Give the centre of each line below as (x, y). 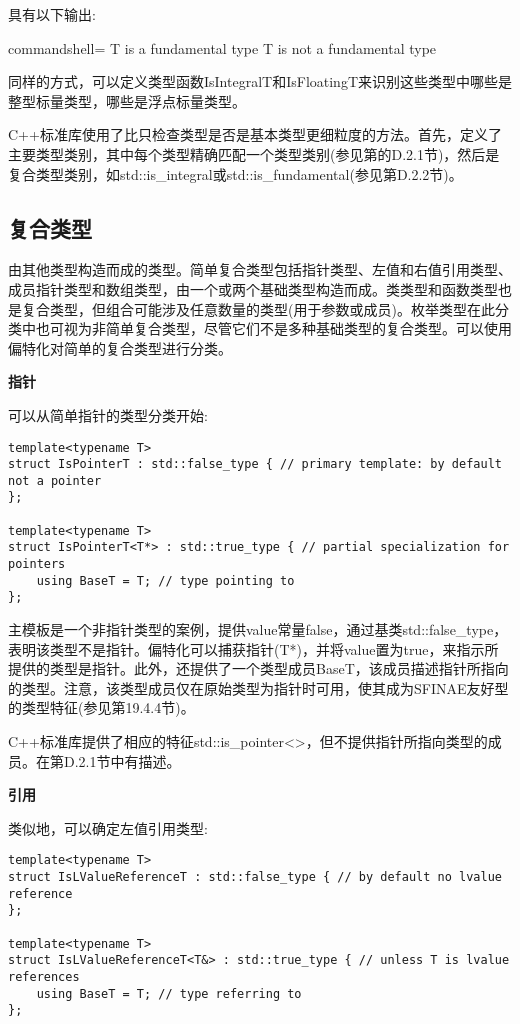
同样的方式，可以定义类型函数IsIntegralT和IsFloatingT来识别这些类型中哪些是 (260, 81)
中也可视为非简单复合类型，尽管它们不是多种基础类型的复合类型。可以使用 (266, 328)
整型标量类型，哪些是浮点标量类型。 (127, 100)
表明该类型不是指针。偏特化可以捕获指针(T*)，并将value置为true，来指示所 (253, 648)
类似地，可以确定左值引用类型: (108, 827)
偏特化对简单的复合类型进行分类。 (120, 347)
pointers (37, 564)
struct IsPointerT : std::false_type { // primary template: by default (255, 464)
